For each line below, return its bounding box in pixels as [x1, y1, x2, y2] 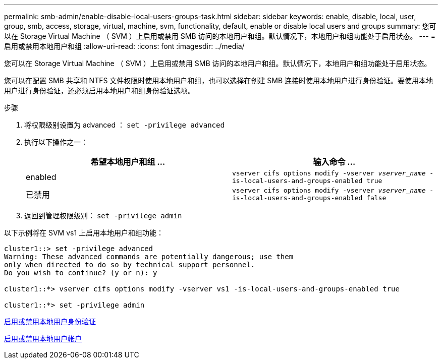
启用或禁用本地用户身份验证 [4, 317, 96, 326]
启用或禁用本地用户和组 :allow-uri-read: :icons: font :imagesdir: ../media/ [4, 42, 245, 50]
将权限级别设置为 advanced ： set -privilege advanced [24, 120, 225, 129]
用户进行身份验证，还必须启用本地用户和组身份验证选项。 [4, 86, 195, 95]
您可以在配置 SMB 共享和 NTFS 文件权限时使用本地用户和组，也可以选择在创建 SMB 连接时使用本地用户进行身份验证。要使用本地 [4, 76, 433, 85]
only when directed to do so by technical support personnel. [4, 261, 255, 269]
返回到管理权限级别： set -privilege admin [24, 211, 182, 220]
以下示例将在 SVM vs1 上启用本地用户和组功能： [4, 228, 164, 237]
